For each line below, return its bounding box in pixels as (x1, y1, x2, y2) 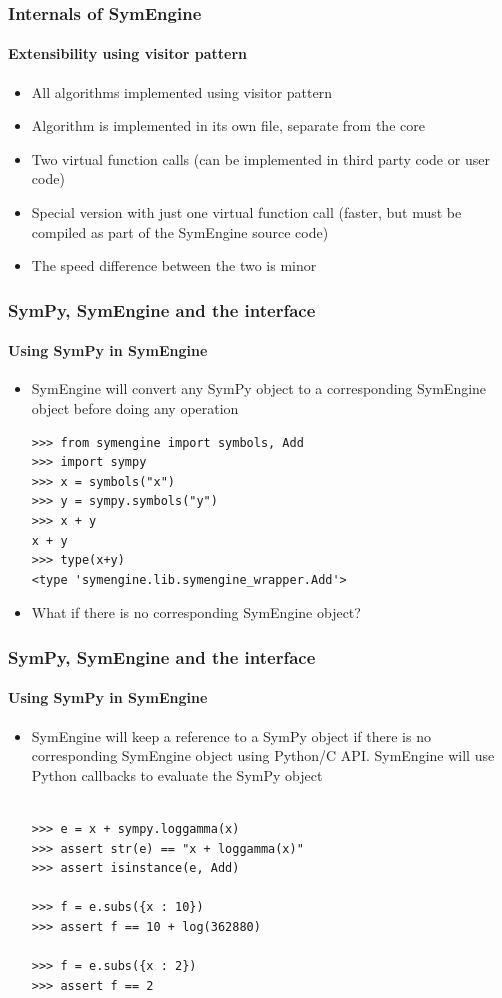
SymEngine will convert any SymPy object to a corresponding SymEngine (31, 378, 487, 399)
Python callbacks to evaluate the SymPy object (31, 764, 323, 785)
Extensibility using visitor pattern (8, 43, 247, 64)
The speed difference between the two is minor (31, 255, 317, 276)
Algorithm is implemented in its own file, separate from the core (31, 115, 425, 136)
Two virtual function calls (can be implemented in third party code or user (31, 148, 490, 169)
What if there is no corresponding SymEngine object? (31, 602, 361, 623)
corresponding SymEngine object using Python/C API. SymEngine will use (31, 745, 495, 766)
